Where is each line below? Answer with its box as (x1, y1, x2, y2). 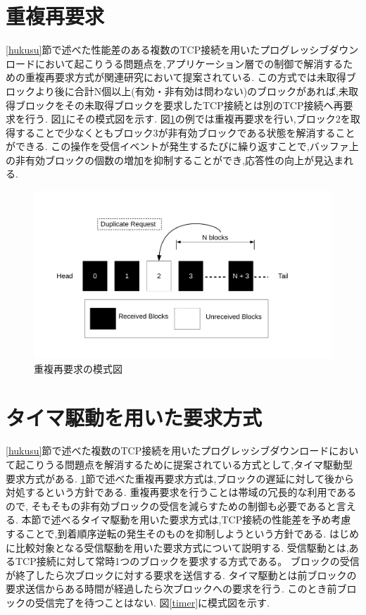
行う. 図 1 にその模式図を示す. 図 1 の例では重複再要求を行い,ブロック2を (25, 111, 351, 126)
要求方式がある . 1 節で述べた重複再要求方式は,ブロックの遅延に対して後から (6, 471, 355, 485)
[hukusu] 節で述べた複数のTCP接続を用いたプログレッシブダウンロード (6, 443, 329, 458)
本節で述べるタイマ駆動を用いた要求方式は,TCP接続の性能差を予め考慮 (21, 512, 351, 527)
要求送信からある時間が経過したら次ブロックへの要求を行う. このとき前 (6, 581, 337, 596)
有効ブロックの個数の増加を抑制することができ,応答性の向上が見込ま (25, 152, 343, 167)
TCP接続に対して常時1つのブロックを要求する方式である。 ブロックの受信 (15, 554, 360, 569)
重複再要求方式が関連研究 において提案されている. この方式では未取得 (25, 70, 346, 85)
